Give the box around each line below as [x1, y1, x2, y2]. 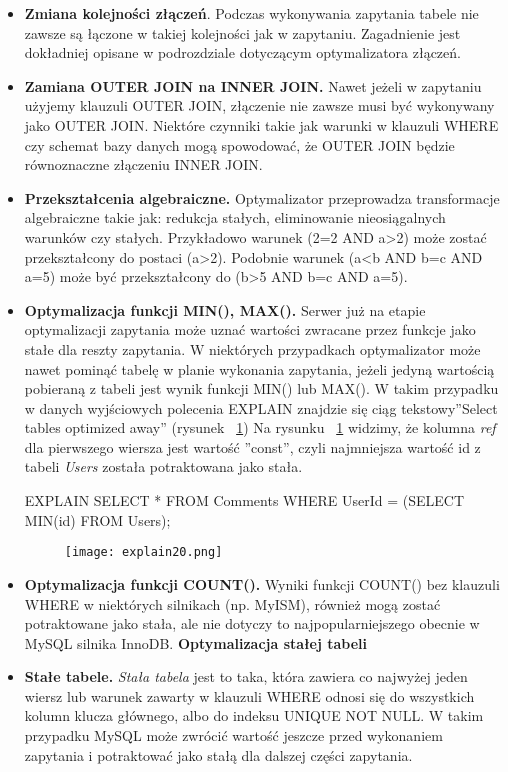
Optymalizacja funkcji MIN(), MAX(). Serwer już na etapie [24, 299, 426, 320]
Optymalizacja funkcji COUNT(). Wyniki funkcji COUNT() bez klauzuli [24, 573, 500, 594]
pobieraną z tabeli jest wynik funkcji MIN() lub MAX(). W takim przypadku [24, 378, 499, 399]
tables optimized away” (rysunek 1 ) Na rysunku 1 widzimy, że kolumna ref [24, 417, 496, 438]
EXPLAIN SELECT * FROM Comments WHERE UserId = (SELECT [24, 490, 465, 511]
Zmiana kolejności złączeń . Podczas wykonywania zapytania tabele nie [24, 3, 479, 23]
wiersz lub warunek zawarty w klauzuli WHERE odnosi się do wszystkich [24, 685, 475, 706]
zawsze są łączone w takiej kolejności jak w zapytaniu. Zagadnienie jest [24, 22, 461, 43]
